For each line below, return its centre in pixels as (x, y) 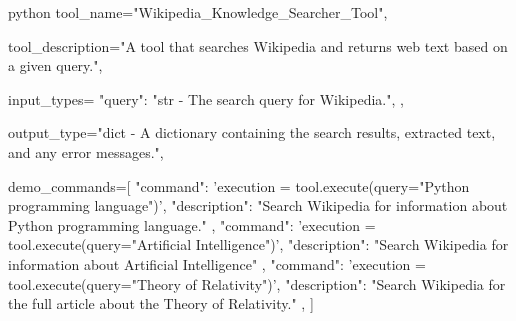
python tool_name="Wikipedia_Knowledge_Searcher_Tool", (198, 12)
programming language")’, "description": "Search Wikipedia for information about (258, 205)
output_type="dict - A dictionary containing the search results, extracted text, (252, 132)
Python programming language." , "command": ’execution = (192, 224)
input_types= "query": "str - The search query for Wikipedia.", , (206, 98)
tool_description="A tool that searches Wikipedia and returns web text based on (258, 45)
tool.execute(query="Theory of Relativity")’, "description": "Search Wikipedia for (257, 283)
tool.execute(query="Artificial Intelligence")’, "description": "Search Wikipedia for (258, 244)
